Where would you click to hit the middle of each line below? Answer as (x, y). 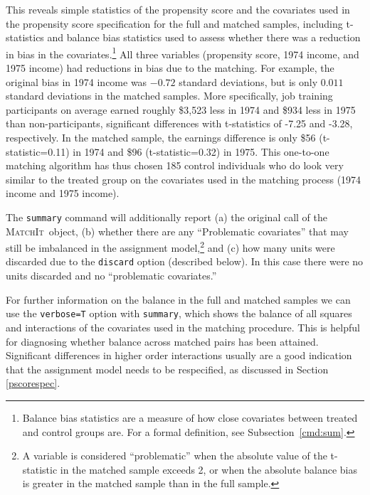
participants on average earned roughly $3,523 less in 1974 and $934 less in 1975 (181, 109)
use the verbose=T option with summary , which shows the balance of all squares (179, 313)
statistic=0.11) (38, 151)
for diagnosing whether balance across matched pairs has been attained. (162, 341)
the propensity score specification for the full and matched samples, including (174, 23)
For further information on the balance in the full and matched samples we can (178, 299)
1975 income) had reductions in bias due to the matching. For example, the (170, 68)
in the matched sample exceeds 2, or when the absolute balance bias (209, 469)
